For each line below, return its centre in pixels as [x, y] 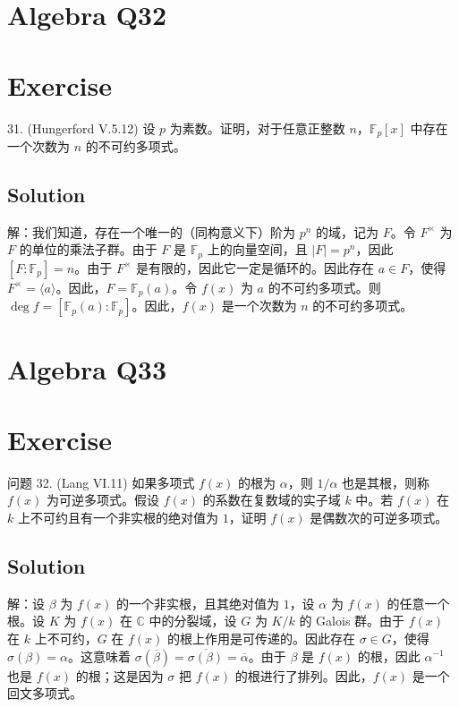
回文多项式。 [45, 693]
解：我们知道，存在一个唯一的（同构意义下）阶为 [151, 231]
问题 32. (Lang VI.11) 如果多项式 [101, 482]
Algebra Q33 [87, 369]
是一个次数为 [259, 306]
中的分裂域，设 [193, 621]
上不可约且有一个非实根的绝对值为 [118, 517]
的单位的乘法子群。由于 [88, 249]
